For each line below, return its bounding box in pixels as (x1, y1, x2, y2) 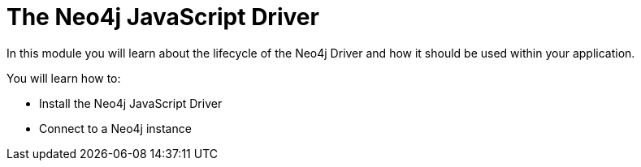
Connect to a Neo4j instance (39, 121, 192, 135)
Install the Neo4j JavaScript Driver (39, 96, 223, 110)
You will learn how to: (6, 71, 121, 85)
